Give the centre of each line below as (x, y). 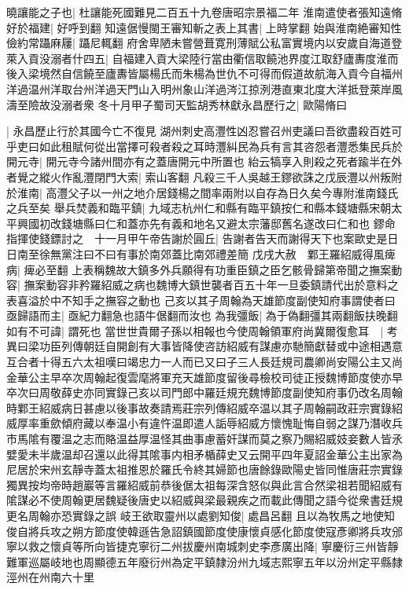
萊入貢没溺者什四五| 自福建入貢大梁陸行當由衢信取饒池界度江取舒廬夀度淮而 (203, 58)
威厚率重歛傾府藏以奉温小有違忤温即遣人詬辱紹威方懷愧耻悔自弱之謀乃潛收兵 (204, 423)
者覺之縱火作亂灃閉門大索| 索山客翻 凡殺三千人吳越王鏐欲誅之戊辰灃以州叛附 (204, 176)
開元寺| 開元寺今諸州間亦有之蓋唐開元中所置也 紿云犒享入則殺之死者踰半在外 (204, 161)
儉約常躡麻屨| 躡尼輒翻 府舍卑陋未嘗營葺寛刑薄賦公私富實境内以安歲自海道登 (204, 43)
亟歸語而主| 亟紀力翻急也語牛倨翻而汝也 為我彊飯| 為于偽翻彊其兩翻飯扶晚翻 (202, 315)
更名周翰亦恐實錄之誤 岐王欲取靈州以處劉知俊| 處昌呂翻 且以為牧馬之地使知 (201, 515)
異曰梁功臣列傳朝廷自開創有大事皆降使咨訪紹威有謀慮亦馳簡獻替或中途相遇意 (204, 346)
